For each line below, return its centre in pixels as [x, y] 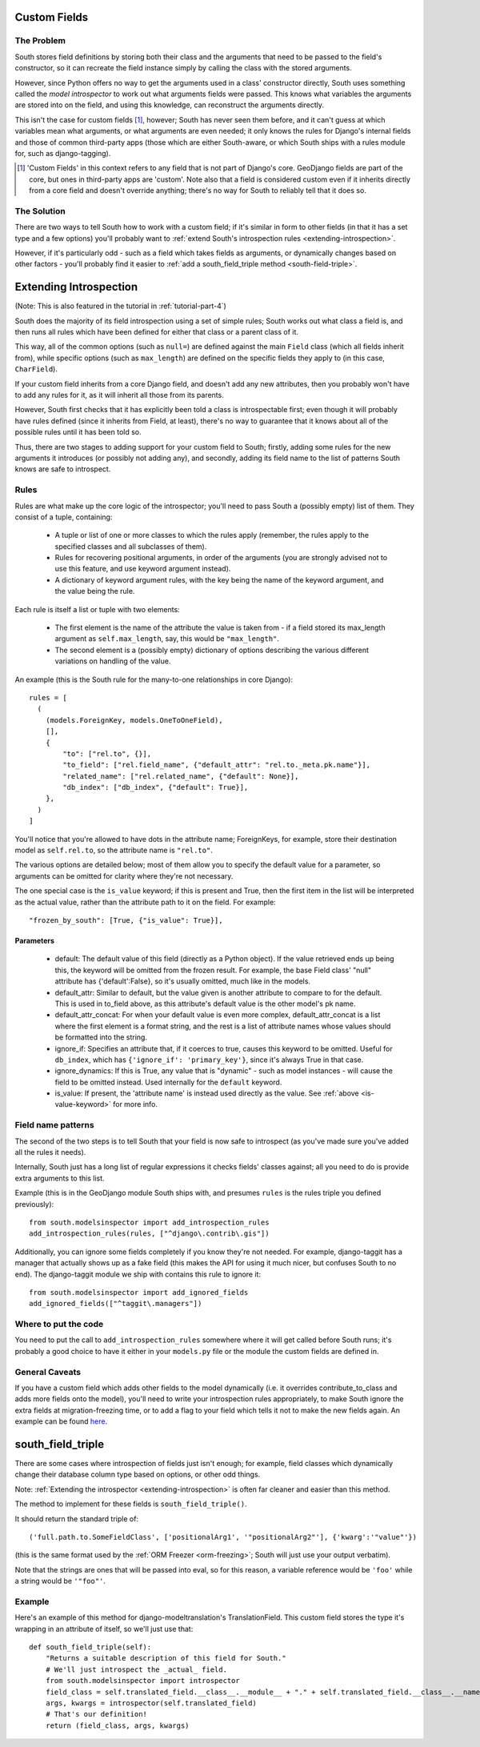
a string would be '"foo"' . [60, 1581]
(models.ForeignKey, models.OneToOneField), [134, 720]
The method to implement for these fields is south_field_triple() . [131, 1504]
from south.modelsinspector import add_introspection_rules [149, 1222]
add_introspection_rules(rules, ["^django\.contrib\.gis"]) [149, 1234]
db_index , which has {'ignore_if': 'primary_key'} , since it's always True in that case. [209, 1060]
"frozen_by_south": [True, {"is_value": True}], [126, 920]
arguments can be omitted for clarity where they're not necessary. [124, 876]
